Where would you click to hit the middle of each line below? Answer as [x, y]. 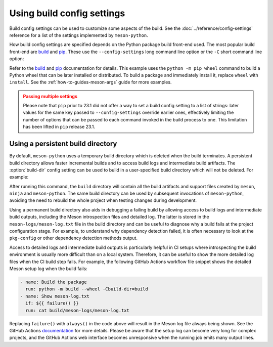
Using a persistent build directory [63, 144]
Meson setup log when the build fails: [49, 269]
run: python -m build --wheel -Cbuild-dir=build [87, 289]
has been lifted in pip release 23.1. [59, 127]
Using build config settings [67, 13]
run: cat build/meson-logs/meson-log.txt [78, 310]
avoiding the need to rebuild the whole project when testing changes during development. [103, 200]
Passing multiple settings [50, 96]
